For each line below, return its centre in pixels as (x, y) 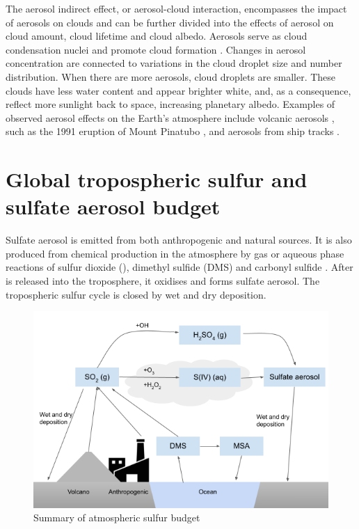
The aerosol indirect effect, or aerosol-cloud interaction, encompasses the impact (176, 8)
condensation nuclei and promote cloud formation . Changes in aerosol (156, 49)
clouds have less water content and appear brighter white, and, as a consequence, (178, 90)
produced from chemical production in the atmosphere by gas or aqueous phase (175, 253)
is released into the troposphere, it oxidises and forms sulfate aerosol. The (163, 281)
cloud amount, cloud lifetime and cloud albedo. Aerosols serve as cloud (157, 36)
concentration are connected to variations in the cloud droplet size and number (174, 63)
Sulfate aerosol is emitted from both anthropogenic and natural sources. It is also (179, 240)
